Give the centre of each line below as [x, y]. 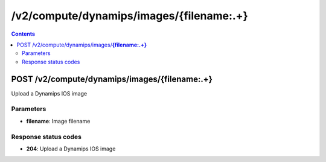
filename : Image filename [58, 121]
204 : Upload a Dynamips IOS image [71, 149]
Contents [23, 34]
